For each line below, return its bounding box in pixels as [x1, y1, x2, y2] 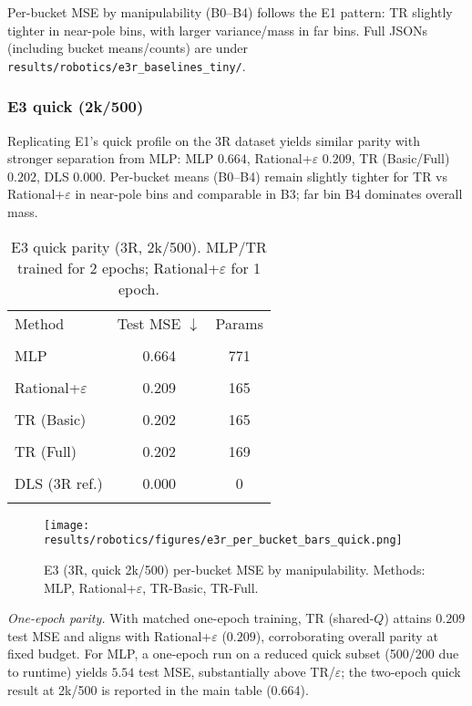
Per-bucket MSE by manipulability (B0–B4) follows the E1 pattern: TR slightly [7, 3, 453, 21]
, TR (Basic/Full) [351, 149, 450, 168]
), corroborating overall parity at [255, 626, 438, 645]
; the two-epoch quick [341, 661, 461, 680]
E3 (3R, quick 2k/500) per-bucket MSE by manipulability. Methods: [44, 559, 426, 578]
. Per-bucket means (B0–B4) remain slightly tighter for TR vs [102, 166, 448, 185]
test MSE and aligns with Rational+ [7, 626, 212, 645]
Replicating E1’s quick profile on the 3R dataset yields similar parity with [7, 130, 420, 150]
